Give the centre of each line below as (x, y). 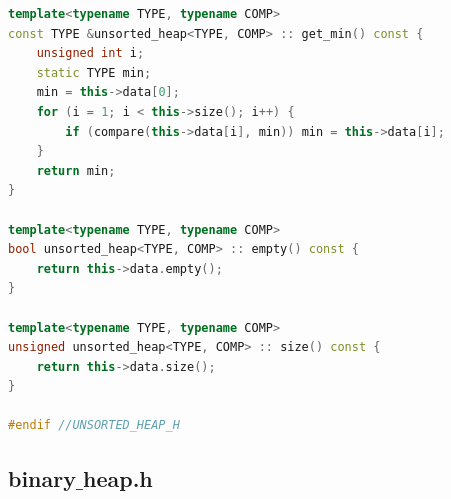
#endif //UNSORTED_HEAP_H (94, 425)
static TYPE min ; (94, 72)
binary (42, 478)
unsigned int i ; (90, 53)
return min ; (76, 170)
